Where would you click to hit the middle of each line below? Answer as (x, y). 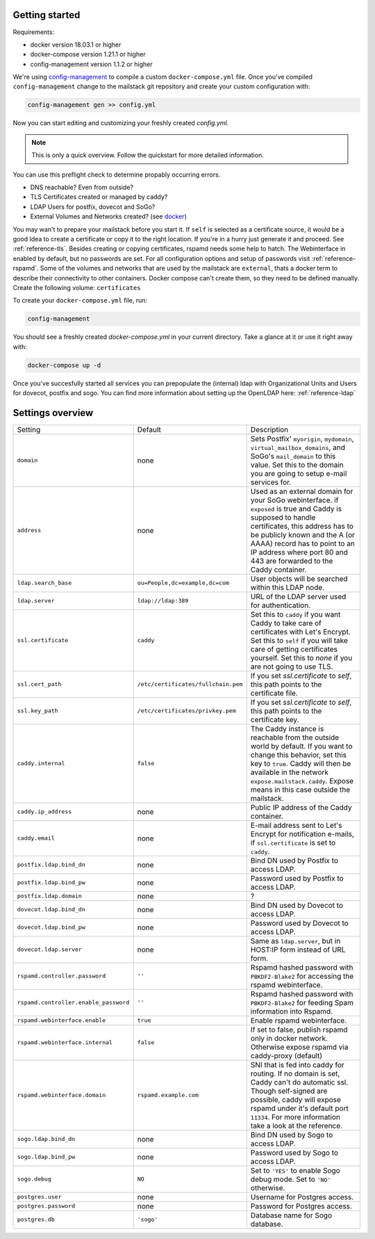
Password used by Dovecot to (299, 923)
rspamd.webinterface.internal (65, 1042)
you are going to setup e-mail (299, 473)
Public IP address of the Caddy (301, 807)
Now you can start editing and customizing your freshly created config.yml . (121, 123)
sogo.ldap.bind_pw (46, 1157)
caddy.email (36, 838)
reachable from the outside (295, 737)
